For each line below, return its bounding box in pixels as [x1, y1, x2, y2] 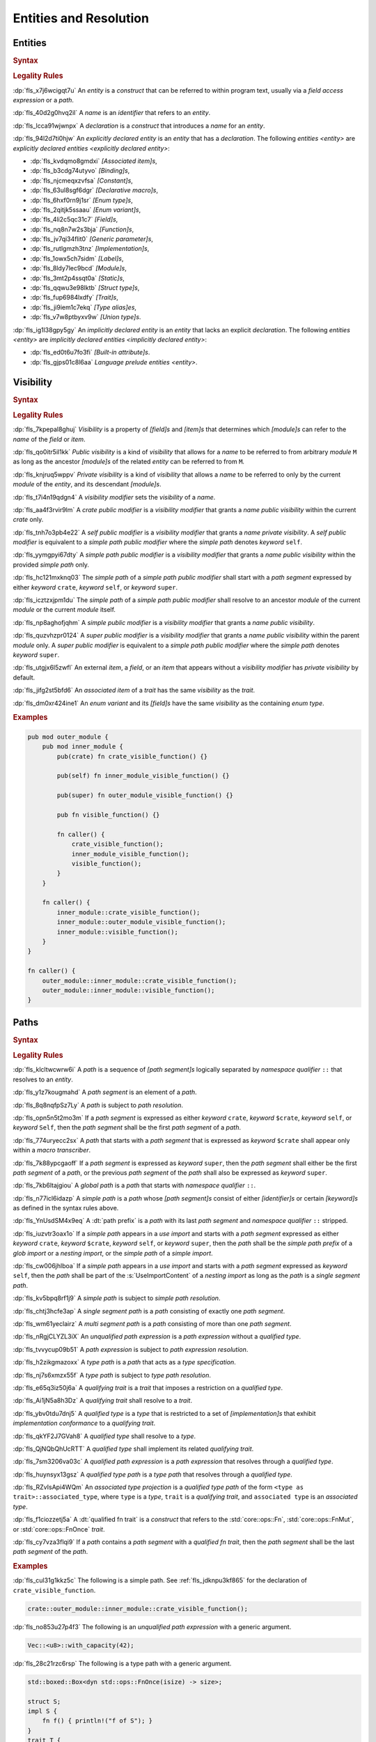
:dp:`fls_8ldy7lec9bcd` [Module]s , [30, 264, 127, 272]
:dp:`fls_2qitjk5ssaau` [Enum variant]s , [30, 206, 141, 214]
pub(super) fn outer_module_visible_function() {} [56, 792, 233, 799]
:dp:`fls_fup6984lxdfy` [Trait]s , [30, 293, 118, 302]
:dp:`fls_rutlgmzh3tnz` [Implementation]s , [30, 245, 150, 253]
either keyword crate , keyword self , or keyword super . [13, 583, 178, 592]
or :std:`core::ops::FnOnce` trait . [13, 1525, 105, 1533]
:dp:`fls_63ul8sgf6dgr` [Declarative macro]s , [30, 186, 158, 194]
